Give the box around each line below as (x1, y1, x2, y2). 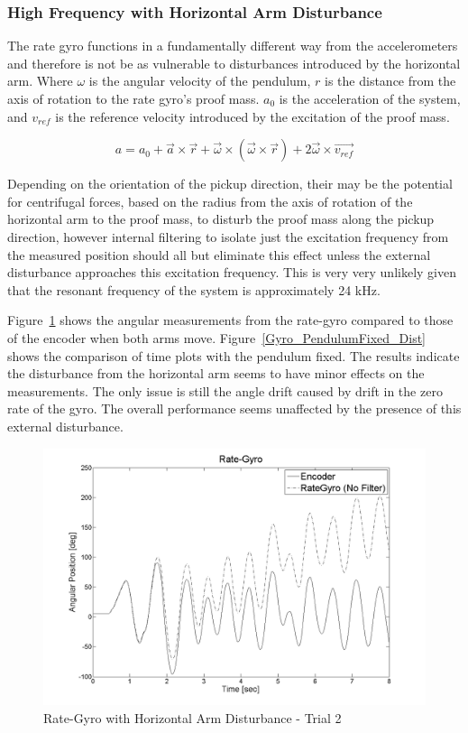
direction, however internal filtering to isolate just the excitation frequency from (7, 227, 449, 246)
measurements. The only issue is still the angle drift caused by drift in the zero (7, 381, 443, 400)
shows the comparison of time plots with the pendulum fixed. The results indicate (7, 346, 460, 365)
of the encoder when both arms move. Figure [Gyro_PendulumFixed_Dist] (7, 328, 427, 347)
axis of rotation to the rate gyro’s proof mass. (7, 89, 260, 107)
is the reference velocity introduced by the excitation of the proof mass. (55, 107, 450, 125)
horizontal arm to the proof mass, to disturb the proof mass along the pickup (7, 209, 435, 228)
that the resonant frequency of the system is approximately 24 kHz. (7, 280, 381, 299)
